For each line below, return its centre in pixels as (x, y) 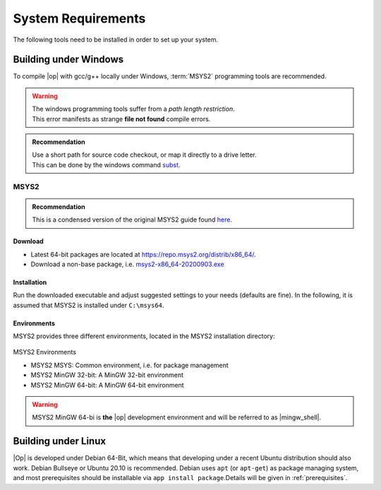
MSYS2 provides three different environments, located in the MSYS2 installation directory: (144, 336)
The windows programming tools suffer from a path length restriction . (134, 109)
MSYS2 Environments (45, 352)
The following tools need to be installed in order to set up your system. (116, 40)
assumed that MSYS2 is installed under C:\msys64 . (89, 305)
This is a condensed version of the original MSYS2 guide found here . (132, 220)
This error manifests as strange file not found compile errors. (121, 119)
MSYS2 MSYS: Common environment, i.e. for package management (129, 365)
